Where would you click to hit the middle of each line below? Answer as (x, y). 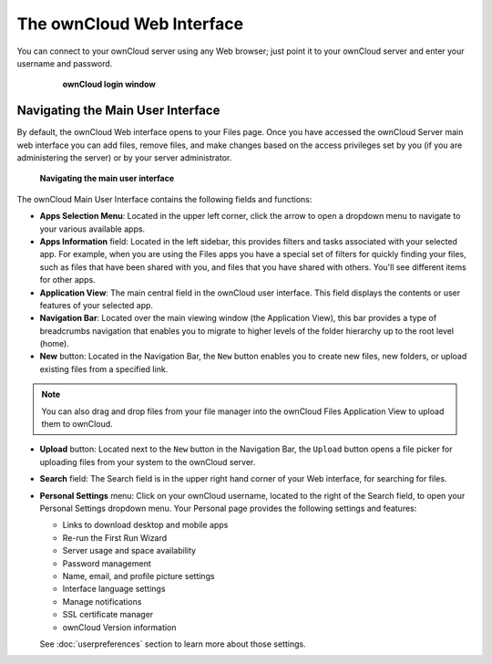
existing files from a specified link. (104, 368)
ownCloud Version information (119, 627)
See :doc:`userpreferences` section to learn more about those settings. (173, 644)
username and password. (65, 63)
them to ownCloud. (77, 424)
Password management (107, 563)
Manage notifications (102, 601)
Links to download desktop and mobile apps (145, 525)
